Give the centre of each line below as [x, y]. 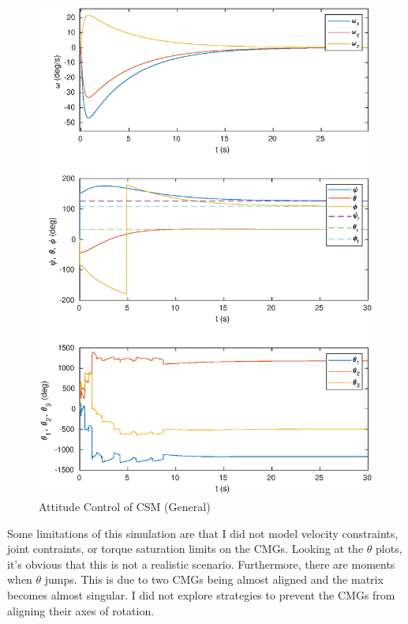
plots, [389, 549]
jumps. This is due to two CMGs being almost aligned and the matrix [214, 579]
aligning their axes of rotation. [81, 610]
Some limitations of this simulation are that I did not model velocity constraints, [203, 533]
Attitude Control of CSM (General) [125, 506]
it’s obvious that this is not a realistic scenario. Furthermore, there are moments [201, 564]
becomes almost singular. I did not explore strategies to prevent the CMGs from [201, 594]
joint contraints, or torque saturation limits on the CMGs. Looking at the [185, 549]
